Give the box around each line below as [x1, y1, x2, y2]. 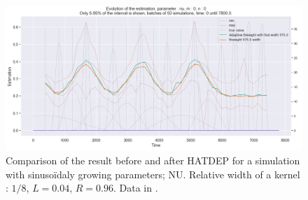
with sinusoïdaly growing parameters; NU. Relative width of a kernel [6, 166, 300, 181]
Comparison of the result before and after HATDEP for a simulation [6, 153, 300, 168]
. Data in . [113, 180, 158, 195]
